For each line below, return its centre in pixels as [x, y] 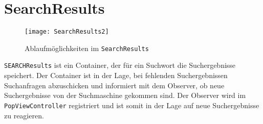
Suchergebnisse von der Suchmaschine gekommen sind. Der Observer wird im [125, 95]
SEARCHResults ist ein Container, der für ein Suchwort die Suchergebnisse [120, 65]
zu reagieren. [24, 115]
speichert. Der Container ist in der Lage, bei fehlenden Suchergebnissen [116, 75]
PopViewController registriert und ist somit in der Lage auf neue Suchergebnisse [132, 105]
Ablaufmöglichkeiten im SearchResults [87, 48]
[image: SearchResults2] [67, 32]
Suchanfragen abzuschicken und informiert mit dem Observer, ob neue [114, 85]
